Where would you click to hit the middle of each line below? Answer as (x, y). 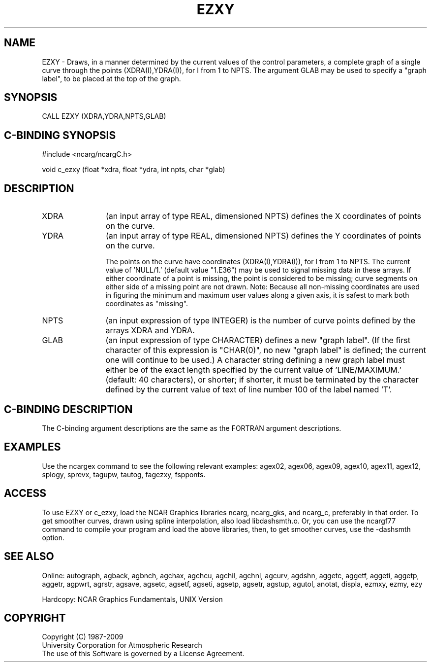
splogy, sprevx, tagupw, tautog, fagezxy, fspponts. (124, 474)
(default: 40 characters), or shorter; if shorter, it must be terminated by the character (262, 380)
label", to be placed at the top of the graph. (111, 78)
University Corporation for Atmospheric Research (122, 645)
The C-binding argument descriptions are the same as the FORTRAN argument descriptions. (192, 428)
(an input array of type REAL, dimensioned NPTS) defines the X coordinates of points (263, 216)
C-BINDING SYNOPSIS (60, 135)
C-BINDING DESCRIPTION (68, 409)
